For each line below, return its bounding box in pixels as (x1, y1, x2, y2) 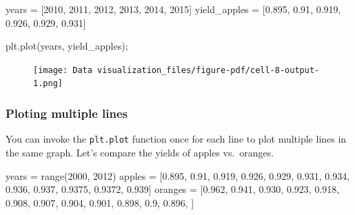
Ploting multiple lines (6, 105, 128, 122)
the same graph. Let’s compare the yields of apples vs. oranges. (6, 145, 274, 159)
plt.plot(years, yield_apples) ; (6, 39, 128, 53)
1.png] (33, 79, 63, 89)
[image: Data (33, 65, 92, 75)
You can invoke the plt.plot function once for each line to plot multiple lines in (6, 132, 347, 146)
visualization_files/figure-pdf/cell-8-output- (97, 65, 320, 75)
